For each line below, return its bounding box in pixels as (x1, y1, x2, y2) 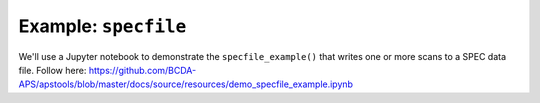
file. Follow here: (18, 64, 87, 76)
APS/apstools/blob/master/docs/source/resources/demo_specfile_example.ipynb (18, 78, 354, 90)
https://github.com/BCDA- (88, 64, 197, 76)
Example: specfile (18, 15, 187, 37)
